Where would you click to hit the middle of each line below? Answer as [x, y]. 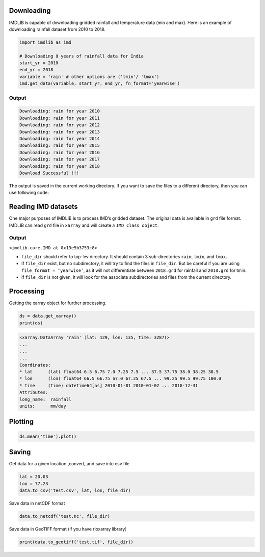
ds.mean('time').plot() [48, 436]
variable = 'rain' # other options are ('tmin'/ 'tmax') [89, 77]
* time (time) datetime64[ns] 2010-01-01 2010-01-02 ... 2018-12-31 [109, 385]
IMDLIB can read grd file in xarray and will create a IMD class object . [84, 225]
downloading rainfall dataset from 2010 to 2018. [57, 29]
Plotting [21, 422]
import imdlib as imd [45, 42]
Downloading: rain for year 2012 [60, 125]
